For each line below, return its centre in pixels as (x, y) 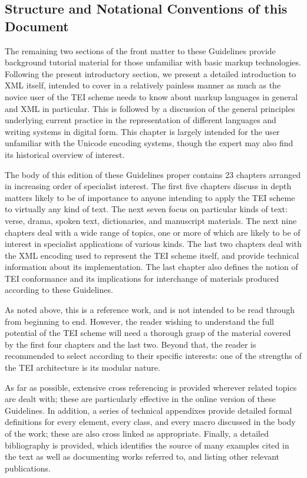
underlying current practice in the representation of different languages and (141, 120)
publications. (28, 468)
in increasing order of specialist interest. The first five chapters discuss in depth (148, 186)
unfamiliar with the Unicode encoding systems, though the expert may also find (149, 143)
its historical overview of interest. (65, 154)
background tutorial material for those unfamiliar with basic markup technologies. (153, 62)
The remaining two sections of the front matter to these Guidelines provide (140, 50)
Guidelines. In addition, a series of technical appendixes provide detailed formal (148, 410)
